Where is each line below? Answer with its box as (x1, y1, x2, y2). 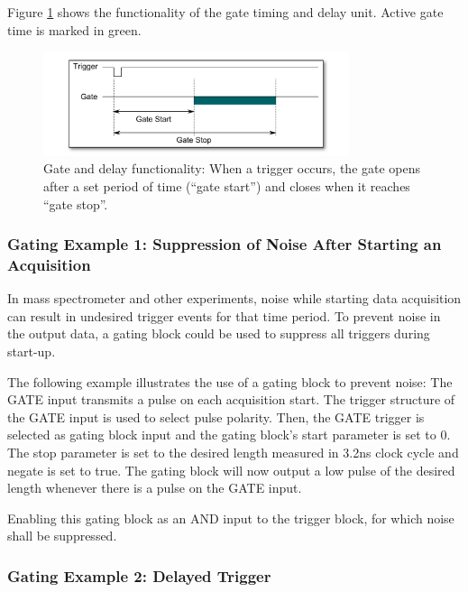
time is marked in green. (7, 20, 142, 39)
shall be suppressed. (7, 526, 117, 545)
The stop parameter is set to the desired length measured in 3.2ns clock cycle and (7, 443, 459, 462)
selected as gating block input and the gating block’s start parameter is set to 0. (7, 425, 451, 444)
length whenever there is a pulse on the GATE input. (7, 478, 302, 497)
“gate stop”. (43, 194, 108, 213)
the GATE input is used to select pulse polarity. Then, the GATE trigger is (7, 407, 425, 426)
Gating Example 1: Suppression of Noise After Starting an (7, 233, 442, 255)
